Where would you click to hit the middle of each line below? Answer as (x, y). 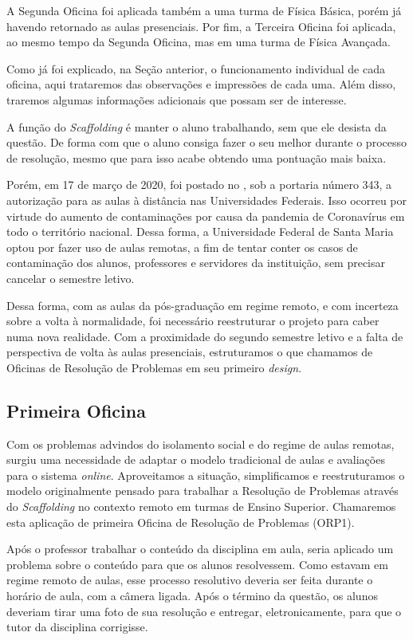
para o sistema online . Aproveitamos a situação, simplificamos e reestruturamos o (206, 475)
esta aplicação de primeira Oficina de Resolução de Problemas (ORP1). (181, 522)
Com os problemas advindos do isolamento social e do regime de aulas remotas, (201, 444)
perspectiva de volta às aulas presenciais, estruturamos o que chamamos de (190, 352)
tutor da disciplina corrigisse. (77, 627)
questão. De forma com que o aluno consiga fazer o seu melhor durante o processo (206, 142)
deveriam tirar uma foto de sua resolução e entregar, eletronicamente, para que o (204, 611)
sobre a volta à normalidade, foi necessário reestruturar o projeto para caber (193, 321)
